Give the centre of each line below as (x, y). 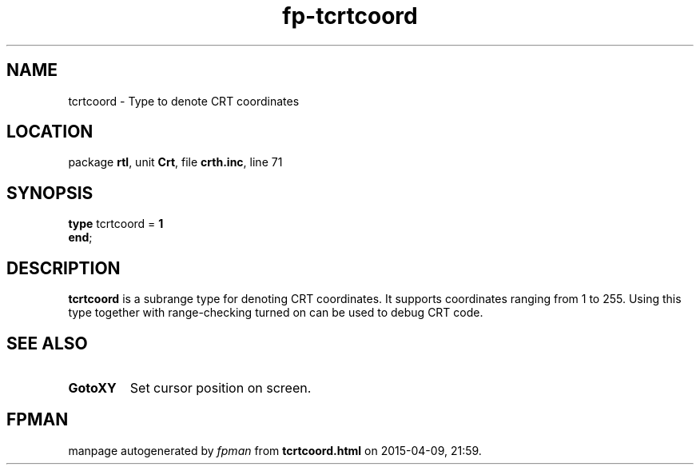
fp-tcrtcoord (350, 16)
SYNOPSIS (50, 193)
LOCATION (50, 132)
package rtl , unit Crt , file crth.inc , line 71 (175, 162)
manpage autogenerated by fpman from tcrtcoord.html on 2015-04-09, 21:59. (275, 450)
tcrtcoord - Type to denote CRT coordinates (184, 101)
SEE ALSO (47, 343)
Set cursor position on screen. (221, 387)
